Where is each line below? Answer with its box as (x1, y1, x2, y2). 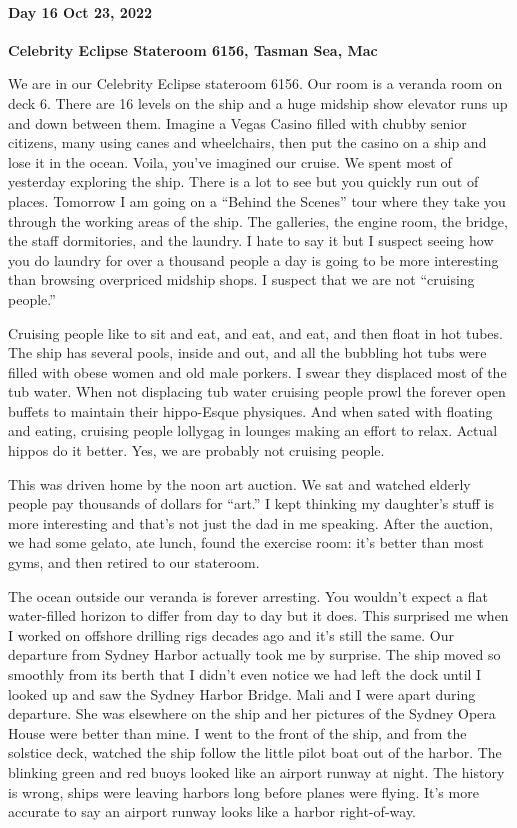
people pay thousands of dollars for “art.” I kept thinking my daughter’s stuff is (8, 493, 494, 514)
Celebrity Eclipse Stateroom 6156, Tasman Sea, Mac (8, 39, 378, 60)
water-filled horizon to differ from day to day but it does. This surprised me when (8, 605, 509, 626)
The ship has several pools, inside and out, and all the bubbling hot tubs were (8, 342, 487, 363)
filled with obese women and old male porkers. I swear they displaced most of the (8, 361, 507, 382)
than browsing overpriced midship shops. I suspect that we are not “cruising (8, 269, 475, 290)
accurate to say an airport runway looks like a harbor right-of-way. (8, 801, 417, 822)
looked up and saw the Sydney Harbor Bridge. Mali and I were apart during (8, 683, 476, 704)
